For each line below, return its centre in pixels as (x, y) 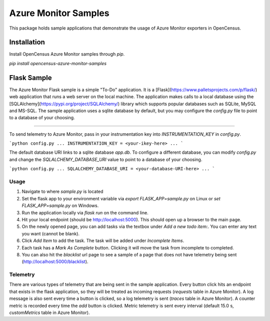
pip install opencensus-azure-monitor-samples (58, 63)
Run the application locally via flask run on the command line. (85, 212)
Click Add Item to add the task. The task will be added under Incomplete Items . (103, 241)
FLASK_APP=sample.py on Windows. (60, 206)
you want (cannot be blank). (51, 233)
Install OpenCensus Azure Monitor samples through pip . (67, 54)
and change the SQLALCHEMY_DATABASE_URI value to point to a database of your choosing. (106, 159)
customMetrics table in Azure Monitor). (49, 312)
